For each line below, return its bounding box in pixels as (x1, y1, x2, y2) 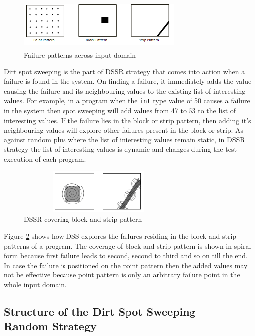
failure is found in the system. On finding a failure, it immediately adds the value (4, 76, 252, 86)
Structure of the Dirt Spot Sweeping (4, 303, 195, 319)
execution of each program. (4, 154, 86, 164)
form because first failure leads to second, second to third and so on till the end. (4, 250, 248, 261)
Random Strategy (4, 318, 97, 334)
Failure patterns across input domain (24, 50, 136, 60)
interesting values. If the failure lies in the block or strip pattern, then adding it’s (4, 115, 251, 125)
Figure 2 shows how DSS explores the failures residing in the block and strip (4, 231, 237, 241)
